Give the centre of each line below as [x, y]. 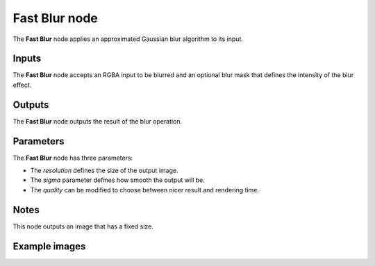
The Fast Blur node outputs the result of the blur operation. [98, 121]
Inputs [27, 59]
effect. [22, 85]
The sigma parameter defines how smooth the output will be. [117, 180]
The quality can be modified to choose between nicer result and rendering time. [145, 190]
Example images [49, 246]
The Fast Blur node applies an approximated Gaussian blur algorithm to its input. [128, 39]
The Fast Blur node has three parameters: [73, 158]
